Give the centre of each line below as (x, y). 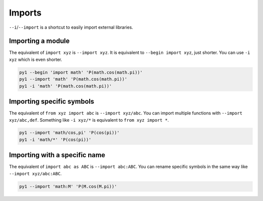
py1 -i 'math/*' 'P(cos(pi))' (55, 139)
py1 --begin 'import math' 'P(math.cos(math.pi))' (81, 72)
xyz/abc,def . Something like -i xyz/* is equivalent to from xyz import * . (89, 120)
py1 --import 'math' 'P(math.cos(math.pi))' (73, 79)
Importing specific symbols (52, 101)
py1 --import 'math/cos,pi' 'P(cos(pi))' (69, 133)
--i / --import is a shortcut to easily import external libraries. (71, 27)
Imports (25, 13)
